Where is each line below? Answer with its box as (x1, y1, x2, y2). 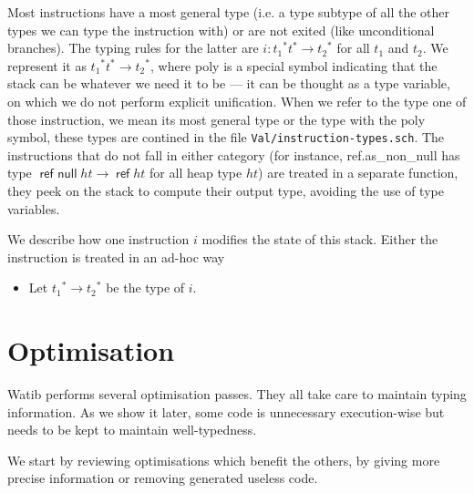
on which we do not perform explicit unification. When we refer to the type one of (7, 91, 467, 110)
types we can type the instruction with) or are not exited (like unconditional (7, 20, 435, 39)
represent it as (7, 56, 87, 75)
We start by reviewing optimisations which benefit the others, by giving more (7, 450, 440, 469)
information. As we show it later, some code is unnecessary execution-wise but (7, 402, 445, 421)
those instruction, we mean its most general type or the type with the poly (7, 109, 426, 128)
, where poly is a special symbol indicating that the (149, 56, 438, 75)
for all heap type (149, 163, 242, 182)
